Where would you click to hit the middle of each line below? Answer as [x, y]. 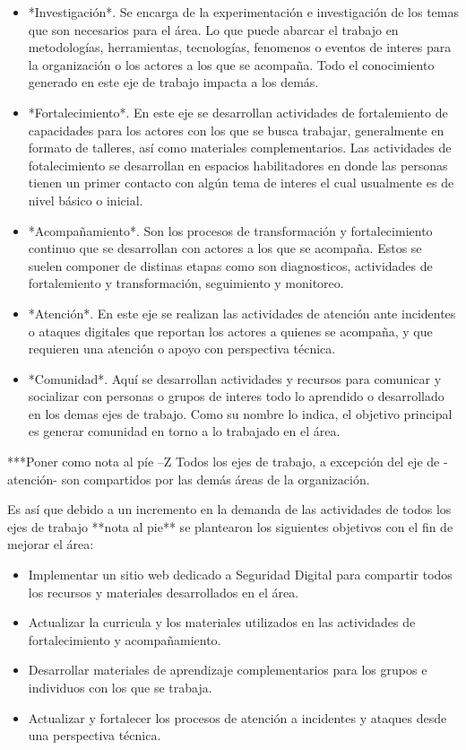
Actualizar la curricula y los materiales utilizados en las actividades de [222, 622]
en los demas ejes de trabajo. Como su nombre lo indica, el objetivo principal [240, 413]
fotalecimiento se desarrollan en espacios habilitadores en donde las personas [238, 165]
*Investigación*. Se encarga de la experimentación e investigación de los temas [244, 12]
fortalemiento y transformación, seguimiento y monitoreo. [186, 283]
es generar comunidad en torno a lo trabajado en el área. [184, 431]
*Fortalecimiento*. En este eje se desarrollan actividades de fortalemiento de [238, 112]
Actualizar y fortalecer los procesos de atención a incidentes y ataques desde [237, 717]
